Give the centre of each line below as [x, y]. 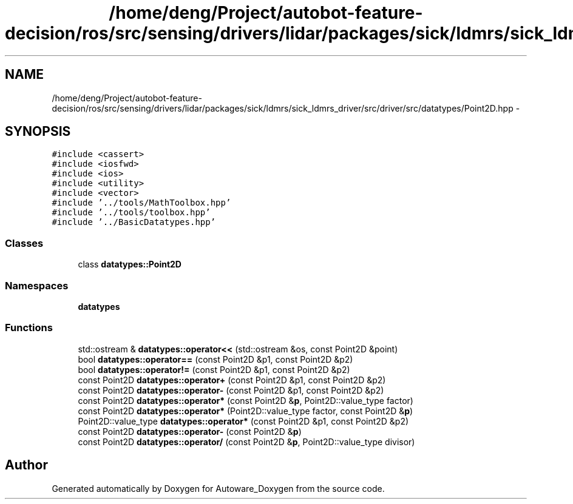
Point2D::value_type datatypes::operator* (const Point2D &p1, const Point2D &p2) [243, 421]
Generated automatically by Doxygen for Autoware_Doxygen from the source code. [218, 488]
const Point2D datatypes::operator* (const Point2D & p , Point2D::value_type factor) [246, 400]
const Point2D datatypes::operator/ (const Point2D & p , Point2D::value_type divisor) [246, 442]
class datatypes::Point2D [130, 264]
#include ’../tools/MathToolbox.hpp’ [141, 203]
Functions [29, 328]
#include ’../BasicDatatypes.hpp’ [134, 222]
